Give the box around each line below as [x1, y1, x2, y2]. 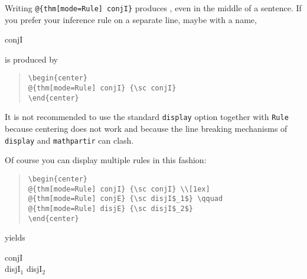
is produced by [5, 53, 58, 65]
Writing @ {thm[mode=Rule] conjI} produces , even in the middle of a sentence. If [5, 2, 302, 14]
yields [5, 231, 25, 244]
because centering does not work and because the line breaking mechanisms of [5, 122, 288, 135]
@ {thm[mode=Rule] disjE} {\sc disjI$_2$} [28, 204, 194, 213]
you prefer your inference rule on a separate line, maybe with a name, [5, 13, 257, 25]
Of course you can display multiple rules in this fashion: [5, 154, 207, 166]
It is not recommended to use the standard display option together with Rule [5, 111, 289, 123]
